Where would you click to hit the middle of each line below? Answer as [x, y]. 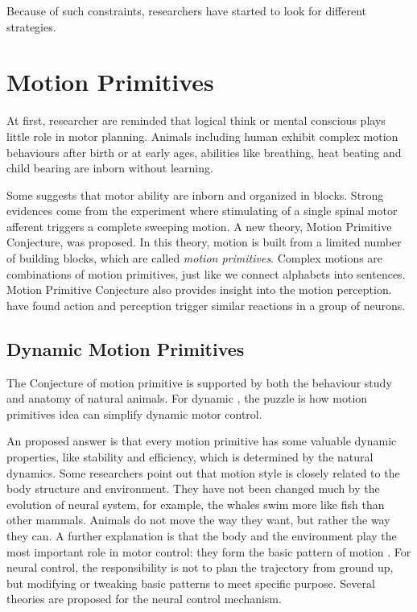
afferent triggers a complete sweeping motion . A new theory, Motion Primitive [199, 226]
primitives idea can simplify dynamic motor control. [134, 414]
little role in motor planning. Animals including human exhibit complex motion [202, 136]
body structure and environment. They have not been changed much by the [193, 488]
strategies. [31, 26]
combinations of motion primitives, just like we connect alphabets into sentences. [206, 273]
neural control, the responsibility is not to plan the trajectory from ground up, [200, 567]
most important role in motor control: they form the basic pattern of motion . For [209, 551]
